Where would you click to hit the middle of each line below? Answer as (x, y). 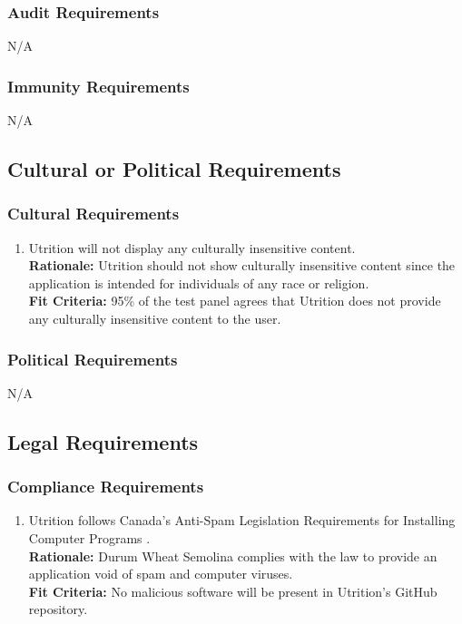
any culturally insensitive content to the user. (155, 318)
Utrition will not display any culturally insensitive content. (192, 247)
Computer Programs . (89, 538)
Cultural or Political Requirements (174, 169)
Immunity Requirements (98, 86)
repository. (58, 609)
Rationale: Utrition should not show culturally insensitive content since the (242, 265)
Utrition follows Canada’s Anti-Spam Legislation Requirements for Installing (242, 520)
